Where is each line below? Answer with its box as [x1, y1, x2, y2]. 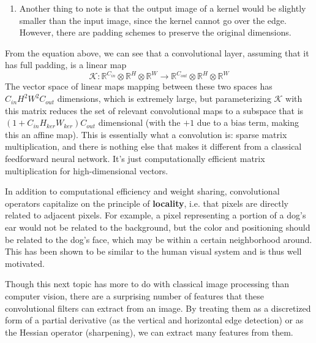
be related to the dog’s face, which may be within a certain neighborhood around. [5, 233, 312, 245]
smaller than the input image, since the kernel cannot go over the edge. [19, 13, 287, 26]
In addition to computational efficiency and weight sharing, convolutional [5, 185, 280, 198]
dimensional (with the [98, 116, 181, 129]
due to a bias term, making [197, 116, 299, 129]
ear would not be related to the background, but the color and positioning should [5, 221, 310, 233]
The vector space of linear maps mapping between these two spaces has [5, 80, 273, 93]
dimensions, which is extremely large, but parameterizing [57, 92, 271, 105]
